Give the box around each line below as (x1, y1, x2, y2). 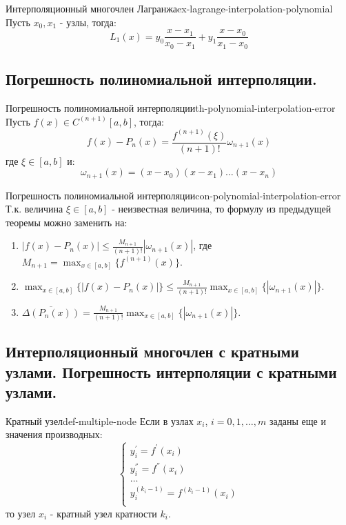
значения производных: (6, 427, 103, 442)
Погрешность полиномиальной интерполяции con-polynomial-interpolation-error (6, 188, 341, 202)
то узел (6, 506, 36, 520)
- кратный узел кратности (50, 506, 157, 520)
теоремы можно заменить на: (6, 215, 128, 229)
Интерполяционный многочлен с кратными (6, 341, 299, 362)
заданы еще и (269, 413, 326, 428)
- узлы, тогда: (59, 14, 116, 29)
